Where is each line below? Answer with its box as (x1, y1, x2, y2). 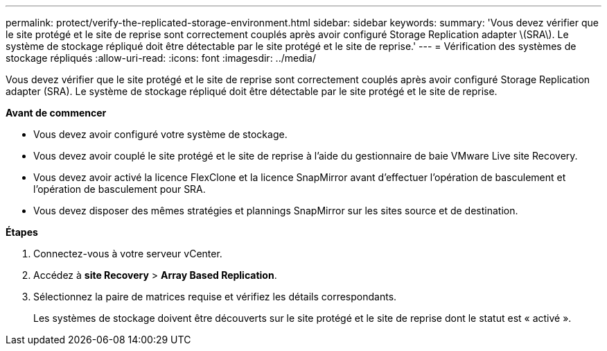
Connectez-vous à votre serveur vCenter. (33, 248, 222, 259)
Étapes (6, 226, 38, 238)
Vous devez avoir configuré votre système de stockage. (33, 128, 288, 140)
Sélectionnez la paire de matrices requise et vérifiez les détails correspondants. (33, 291, 397, 302)
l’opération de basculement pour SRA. (33, 183, 206, 195)
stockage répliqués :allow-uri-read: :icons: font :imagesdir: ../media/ (6, 52, 317, 64)
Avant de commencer (6, 107, 107, 119)
